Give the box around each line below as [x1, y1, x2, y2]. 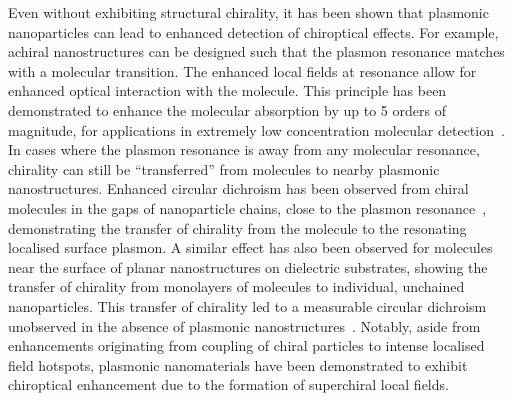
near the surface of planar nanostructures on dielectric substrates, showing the [8, 256, 488, 277]
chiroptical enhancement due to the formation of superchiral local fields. [8, 374, 449, 395]
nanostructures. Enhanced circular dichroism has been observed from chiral [8, 178, 469, 199]
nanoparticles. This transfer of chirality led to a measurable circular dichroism [8, 295, 487, 316]
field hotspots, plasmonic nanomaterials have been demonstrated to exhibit [8, 354, 468, 375]
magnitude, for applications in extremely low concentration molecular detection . [8, 119, 505, 140]
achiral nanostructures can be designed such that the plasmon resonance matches [8, 41, 505, 62]
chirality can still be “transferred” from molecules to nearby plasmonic [8, 158, 440, 179]
